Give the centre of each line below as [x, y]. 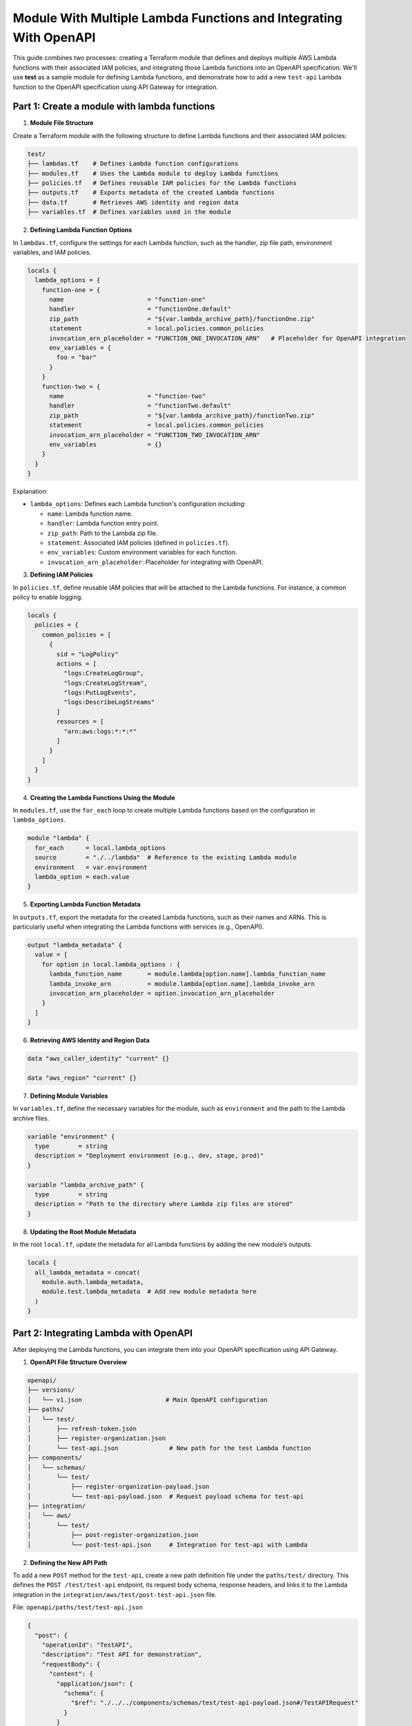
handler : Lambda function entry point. [103, 523]
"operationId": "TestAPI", [88, 1645]
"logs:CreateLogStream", [105, 683]
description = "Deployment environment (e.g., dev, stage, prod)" [149, 1156]
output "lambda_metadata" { [75, 945]
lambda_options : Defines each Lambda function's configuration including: [138, 504]
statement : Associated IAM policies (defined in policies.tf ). [139, 543]
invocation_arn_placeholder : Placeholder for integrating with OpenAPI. [155, 562]
